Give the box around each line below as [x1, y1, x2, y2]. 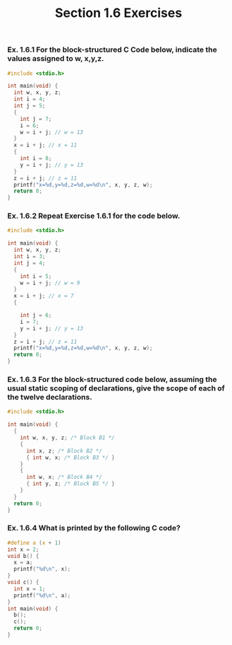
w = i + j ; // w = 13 [20, 129, 83, 136]
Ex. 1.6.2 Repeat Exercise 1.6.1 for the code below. [7, 211, 181, 221]
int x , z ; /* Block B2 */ [25, 447, 102, 454]
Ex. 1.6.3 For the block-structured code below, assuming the [7, 375, 217, 385]
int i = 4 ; [13, 95, 46, 103]
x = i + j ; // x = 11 [13, 141, 78, 149]
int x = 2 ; [7, 546, 39, 553]
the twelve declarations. [7, 393, 93, 402]
